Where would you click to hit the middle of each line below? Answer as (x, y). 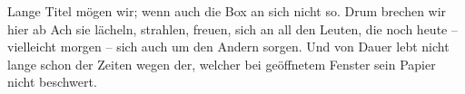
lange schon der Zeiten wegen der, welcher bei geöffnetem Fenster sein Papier (222, 64)
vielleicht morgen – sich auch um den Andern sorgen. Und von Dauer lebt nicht (228, 47)
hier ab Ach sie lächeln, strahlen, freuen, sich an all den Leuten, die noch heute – (232, 28)
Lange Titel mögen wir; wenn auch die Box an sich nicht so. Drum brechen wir (227, 11)
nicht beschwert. (52, 82)
